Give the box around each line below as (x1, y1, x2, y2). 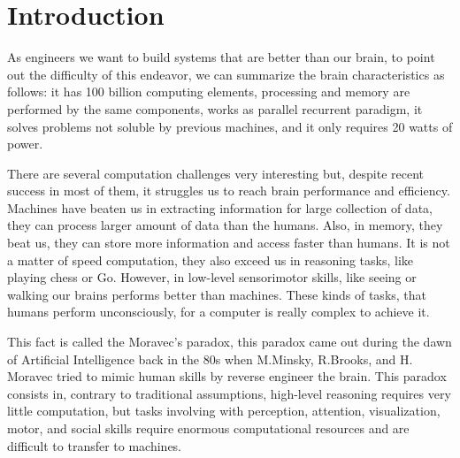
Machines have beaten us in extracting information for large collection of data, (7, 198, 433, 217)
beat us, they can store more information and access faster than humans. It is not (7, 233, 450, 252)
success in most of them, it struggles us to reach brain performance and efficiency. (7, 181, 450, 200)
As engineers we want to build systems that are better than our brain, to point (7, 48, 435, 66)
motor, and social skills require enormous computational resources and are (7, 419, 410, 437)
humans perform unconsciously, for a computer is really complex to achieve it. (7, 302, 430, 321)
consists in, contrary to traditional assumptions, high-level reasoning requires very (7, 384, 451, 402)
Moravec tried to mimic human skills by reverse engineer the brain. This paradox (7, 367, 447, 385)
